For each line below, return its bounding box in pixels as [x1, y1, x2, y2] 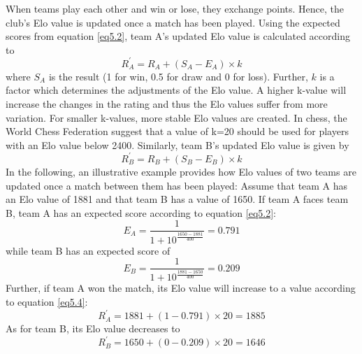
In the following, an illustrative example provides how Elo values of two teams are [6, 164, 356, 178]
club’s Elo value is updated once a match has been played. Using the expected [6, 15, 340, 29]
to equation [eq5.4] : [6, 295, 88, 309]
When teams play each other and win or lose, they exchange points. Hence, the [6, 1, 345, 15]
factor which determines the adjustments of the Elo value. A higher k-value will [6, 83, 347, 97]
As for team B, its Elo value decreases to [6, 321, 180, 336]
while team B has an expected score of [6, 243, 171, 257]
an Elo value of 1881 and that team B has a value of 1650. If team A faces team [6, 192, 349, 206]
